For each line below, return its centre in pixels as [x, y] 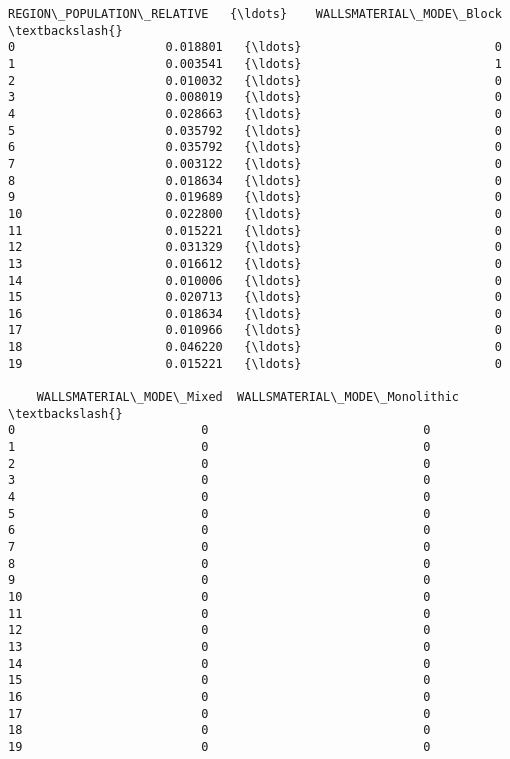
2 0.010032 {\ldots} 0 [255, 80]
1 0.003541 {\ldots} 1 [255, 63]
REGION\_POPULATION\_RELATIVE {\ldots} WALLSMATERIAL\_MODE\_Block [255, 14]
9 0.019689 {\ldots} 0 [255, 197]
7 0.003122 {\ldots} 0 [255, 163]
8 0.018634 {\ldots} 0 [255, 180]
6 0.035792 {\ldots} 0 [255, 147]
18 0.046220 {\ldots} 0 [255, 347]
